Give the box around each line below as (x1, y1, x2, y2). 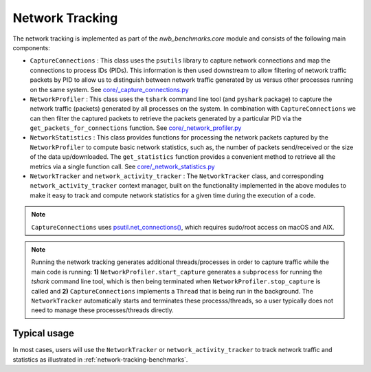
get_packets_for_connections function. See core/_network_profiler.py (30, 124, 242, 132)
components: (12, 43, 51, 52)
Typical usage (12, 327, 75, 340)
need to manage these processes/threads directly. (31, 306, 175, 314)
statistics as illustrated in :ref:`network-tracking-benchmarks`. (12, 355, 188, 364)
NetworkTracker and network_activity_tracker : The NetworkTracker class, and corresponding (30, 172, 324, 180)
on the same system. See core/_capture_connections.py (30, 85, 189, 94)
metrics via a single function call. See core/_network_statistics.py (30, 162, 216, 171)
